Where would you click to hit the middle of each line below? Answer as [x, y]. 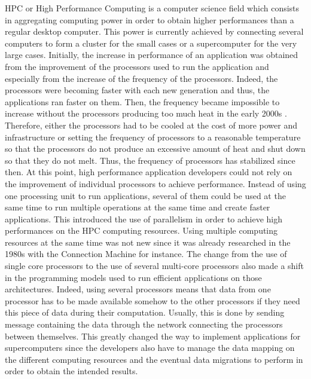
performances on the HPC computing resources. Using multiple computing [141, 230]
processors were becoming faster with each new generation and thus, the [137, 90]
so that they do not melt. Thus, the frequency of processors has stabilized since [150, 160]
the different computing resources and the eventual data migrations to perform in [154, 359]
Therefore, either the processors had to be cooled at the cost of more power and [151, 125]
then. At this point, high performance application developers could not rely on [149, 172]
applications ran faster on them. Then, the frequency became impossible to [142, 101]
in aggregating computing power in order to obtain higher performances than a [150, 19]
